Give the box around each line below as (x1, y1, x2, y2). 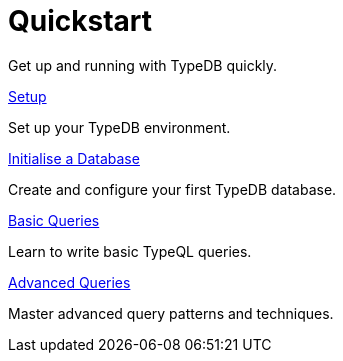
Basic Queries (8, 211, 100, 229)
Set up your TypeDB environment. (8, 118, 231, 136)
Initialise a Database (8, 149, 140, 167)
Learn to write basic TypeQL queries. (8, 242, 252, 260)
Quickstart (8, 4, 153, 38)
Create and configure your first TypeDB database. (8, 180, 337, 198)
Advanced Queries (8, 273, 131, 291)
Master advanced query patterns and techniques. (8, 304, 334, 322)
